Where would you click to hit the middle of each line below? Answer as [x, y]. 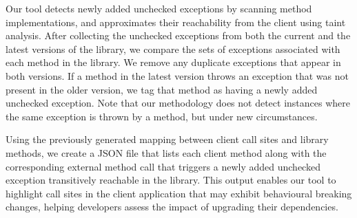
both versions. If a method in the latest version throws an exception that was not [177, 75]
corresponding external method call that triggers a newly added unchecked [163, 166]
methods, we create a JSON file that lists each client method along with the [166, 152]
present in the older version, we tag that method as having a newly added [162, 89]
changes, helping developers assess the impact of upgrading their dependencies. [172, 207]
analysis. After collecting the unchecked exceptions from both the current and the [178, 35]
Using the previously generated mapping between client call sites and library [167, 139]
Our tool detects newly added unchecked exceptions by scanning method [159, 8]
